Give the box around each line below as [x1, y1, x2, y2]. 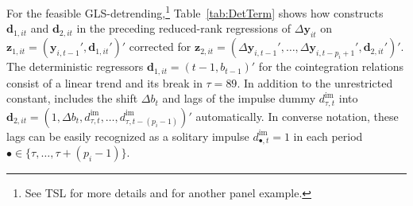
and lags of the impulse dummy [162, 90, 316, 107]
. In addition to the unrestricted [237, 74, 393, 91]
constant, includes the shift [6, 90, 138, 107]
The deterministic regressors [6, 58, 144, 75]
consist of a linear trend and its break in [6, 74, 203, 91]
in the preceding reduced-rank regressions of [76, 20, 291, 37]
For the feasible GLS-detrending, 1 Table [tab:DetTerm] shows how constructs [6, 2, 384, 21]
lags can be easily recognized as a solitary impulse [6, 127, 249, 144]
